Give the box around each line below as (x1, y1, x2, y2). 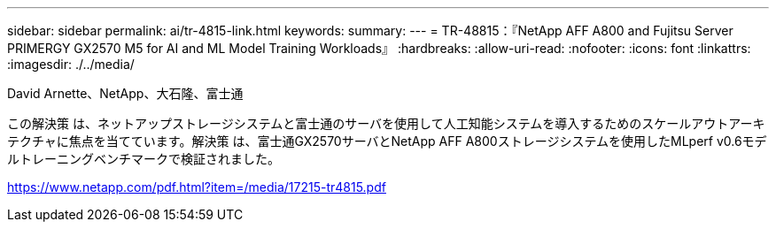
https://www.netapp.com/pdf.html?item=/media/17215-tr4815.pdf (7, 179, 386, 195)
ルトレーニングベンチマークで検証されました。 (7, 151, 280, 166)
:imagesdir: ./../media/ (7, 57, 135, 72)
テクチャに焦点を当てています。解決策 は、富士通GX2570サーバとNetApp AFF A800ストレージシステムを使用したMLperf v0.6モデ (7, 134, 767, 149)
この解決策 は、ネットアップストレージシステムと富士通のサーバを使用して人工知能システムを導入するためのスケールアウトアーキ (7, 116, 765, 131)
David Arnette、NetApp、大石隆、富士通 (7, 86, 244, 101)
